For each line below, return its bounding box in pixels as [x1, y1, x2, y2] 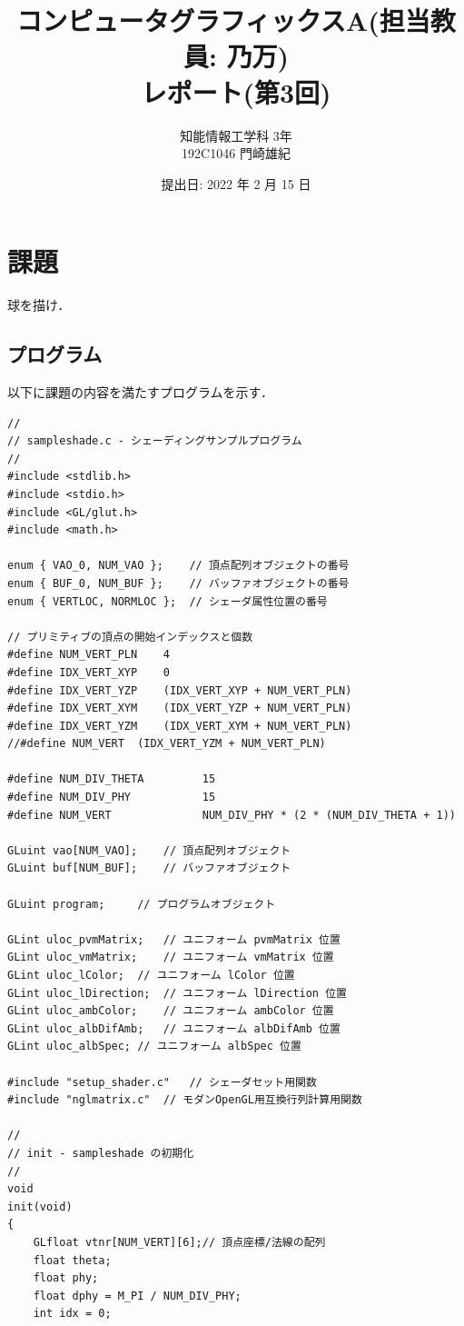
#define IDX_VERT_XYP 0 [7, 665, 170, 679]
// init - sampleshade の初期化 [7, 1146, 194, 1160]
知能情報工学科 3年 [180, 125, 292, 145]
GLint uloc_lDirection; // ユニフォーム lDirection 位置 [7, 986, 347, 1000]
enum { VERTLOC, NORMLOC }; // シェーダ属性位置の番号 [7, 594, 328, 608]
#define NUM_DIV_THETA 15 [7, 773, 216, 786]
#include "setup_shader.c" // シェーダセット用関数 [7, 1075, 317, 1089]
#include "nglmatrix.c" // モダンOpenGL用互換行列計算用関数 [7, 1093, 362, 1107]
